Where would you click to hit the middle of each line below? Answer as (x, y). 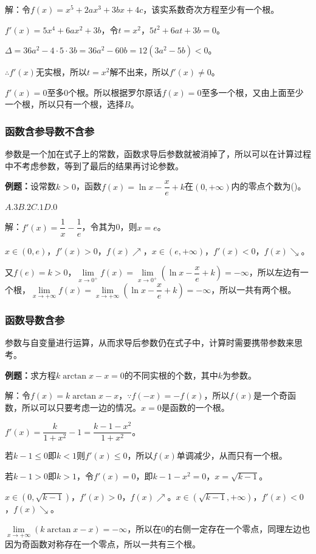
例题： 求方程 (30, 375)
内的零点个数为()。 (269, 186)
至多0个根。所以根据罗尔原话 (105, 92)
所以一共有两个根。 (258, 289)
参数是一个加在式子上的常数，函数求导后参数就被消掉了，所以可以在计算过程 (158, 154)
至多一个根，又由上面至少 (252, 92)
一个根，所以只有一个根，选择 (64, 104)
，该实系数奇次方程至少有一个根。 (211, 9)
